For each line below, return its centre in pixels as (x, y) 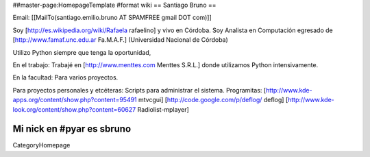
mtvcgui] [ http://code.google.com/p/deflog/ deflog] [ (213, 100)
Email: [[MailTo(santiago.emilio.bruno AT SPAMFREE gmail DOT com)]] (112, 18)
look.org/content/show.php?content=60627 (74, 109)
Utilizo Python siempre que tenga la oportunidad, (82, 52)
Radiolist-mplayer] (163, 109)
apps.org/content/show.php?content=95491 (75, 100)
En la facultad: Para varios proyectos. (65, 77)
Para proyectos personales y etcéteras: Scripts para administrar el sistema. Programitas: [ (139, 90)
